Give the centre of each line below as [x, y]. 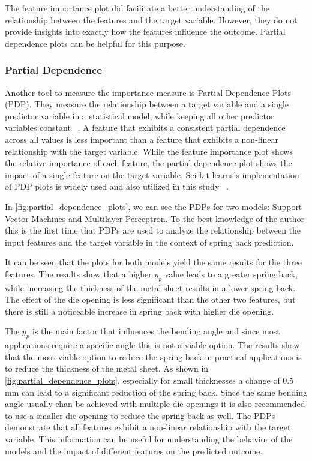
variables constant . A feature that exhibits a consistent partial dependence [145, 128]
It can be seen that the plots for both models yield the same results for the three [153, 262]
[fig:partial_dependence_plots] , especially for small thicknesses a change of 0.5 [149, 380]
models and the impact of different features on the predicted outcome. [134, 450]
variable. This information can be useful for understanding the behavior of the [149, 439]
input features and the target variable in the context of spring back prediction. [149, 242]
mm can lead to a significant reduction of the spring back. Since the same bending [156, 392]
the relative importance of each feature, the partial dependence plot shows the [148, 163]
